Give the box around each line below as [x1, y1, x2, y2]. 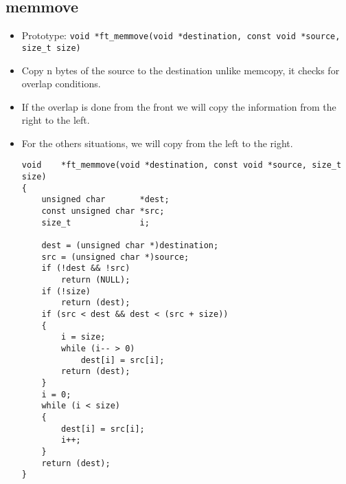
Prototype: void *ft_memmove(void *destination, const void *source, [21, 28, 341, 43]
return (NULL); [61, 275, 130, 285]
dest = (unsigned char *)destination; [41, 241, 219, 251]
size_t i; [41, 217, 150, 228]
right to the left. [21, 113, 90, 127]
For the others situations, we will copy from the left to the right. [21, 135, 293, 150]
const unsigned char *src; [41, 206, 165, 217]
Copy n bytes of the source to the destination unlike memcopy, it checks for [21, 63, 340, 77]
